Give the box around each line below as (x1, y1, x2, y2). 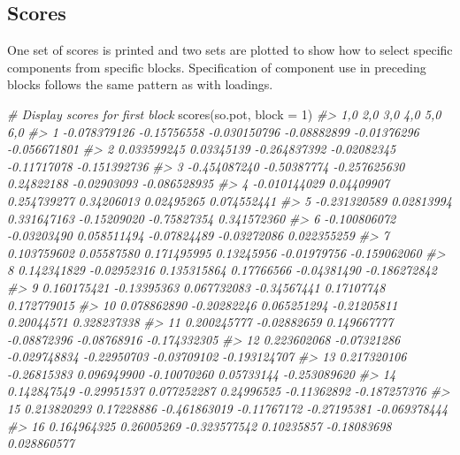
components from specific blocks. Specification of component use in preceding (7, 57, 426, 76)
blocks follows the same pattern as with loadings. (7, 75, 273, 94)
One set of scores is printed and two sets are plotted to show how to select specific (7, 41, 453, 59)
